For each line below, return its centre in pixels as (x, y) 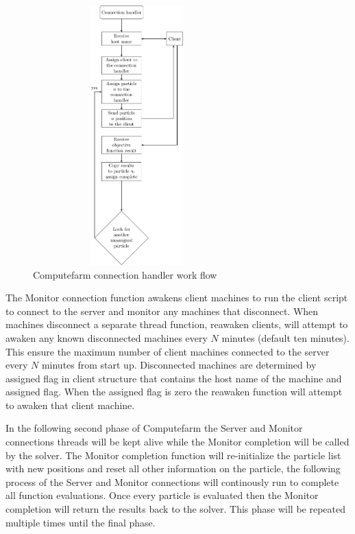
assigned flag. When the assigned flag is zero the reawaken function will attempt (174, 392)
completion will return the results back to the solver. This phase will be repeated (176, 509)
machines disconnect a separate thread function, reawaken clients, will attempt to (177, 324)
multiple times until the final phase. (81, 522)
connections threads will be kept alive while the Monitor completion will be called (177, 442)
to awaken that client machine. (70, 405)
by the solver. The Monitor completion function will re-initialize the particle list (173, 455)
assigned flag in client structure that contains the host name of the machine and (174, 378)
